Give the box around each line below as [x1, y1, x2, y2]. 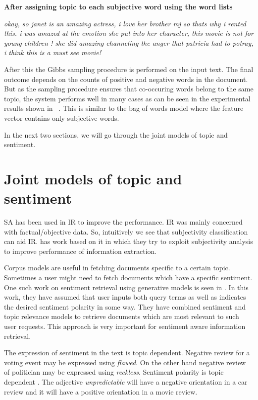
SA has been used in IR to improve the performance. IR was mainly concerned [4, 217, 243, 227]
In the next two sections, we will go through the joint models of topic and [4, 129, 228, 140]
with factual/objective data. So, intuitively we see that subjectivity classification [4, 226, 248, 237]
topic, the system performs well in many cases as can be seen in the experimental [4, 93, 251, 103]
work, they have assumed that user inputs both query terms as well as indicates [4, 292, 246, 302]
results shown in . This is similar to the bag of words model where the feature [4, 103, 244, 113]
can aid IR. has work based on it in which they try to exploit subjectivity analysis [4, 236, 253, 246]
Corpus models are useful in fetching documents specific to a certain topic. [4, 262, 230, 273]
